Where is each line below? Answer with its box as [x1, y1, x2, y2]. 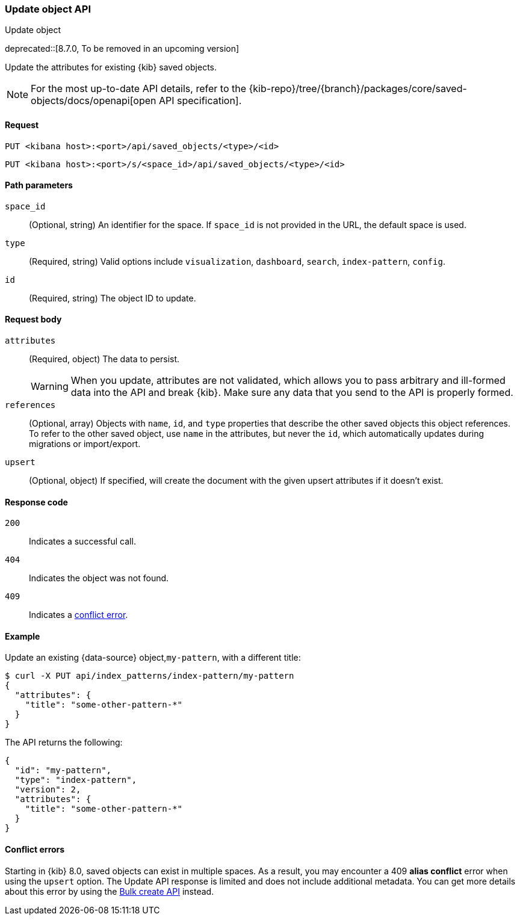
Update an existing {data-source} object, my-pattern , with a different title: [5, 652, 301, 663]
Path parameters [5, 180, 73, 191]
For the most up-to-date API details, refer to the [31, 82, 247, 95]
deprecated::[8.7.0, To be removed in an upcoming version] [5, 43, 240, 54]
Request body [5, 314, 62, 325]
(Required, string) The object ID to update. [29, 292, 196, 303]
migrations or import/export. [29, 439, 141, 449]
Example [5, 631, 40, 641]
